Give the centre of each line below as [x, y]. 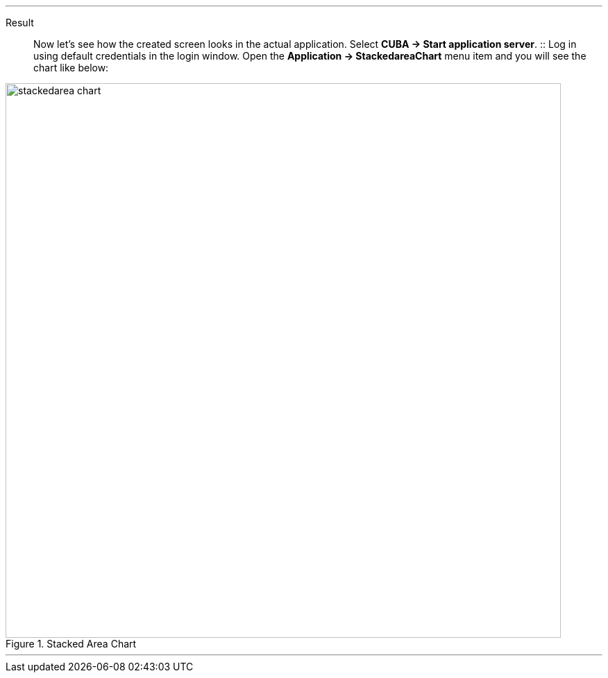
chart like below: [71, 68]
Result [20, 23]
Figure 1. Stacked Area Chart [71, 644]
